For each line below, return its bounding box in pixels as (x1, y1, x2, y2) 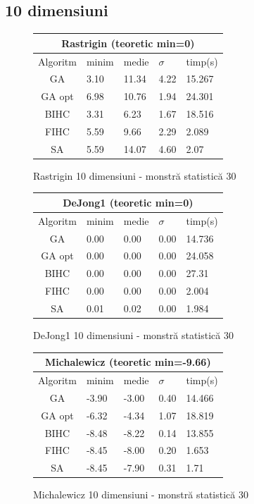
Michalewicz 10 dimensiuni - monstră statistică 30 (33, 487, 248, 502)
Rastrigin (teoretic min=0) (61, 35, 195, 50)
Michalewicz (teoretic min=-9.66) (45, 355, 211, 369)
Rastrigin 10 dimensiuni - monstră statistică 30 (33, 168, 236, 183)
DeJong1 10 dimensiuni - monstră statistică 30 (33, 328, 234, 343)
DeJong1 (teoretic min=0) (63, 195, 193, 209)
